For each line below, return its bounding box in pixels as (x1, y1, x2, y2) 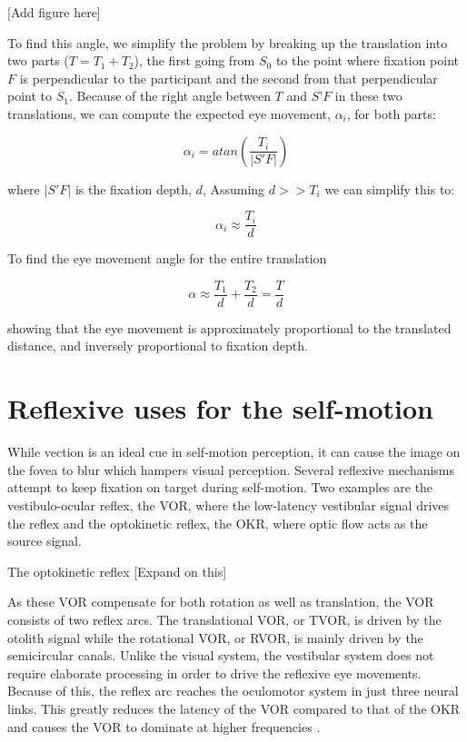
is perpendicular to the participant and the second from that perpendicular (19, 68, 438, 87)
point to (7, 86, 53, 105)
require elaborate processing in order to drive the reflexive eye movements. (7, 663, 422, 682)
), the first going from (134, 51, 255, 70)
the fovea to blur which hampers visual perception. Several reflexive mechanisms (7, 460, 455, 479)
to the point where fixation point (275, 51, 460, 70)
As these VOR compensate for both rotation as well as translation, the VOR (7, 592, 434, 611)
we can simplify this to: (324, 179, 455, 198)
